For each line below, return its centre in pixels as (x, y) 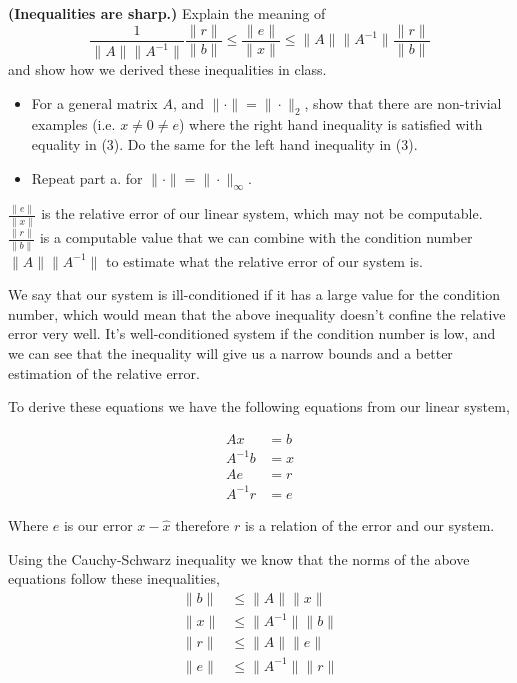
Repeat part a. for (87, 177)
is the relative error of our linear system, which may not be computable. (262, 213)
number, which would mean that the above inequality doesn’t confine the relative (257, 313)
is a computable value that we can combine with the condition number (256, 237)
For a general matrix (94, 102)
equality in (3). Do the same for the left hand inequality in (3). (224, 143)
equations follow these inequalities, (114, 578)
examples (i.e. (73, 124)
